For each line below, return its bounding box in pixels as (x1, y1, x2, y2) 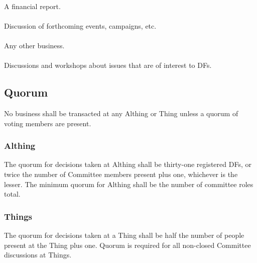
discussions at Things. (4, 249, 72, 260)
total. (4, 189, 21, 199)
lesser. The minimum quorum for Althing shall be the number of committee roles (4, 179, 253, 189)
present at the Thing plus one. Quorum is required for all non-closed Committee (4, 239, 251, 250)
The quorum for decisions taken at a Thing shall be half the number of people (4, 229, 244, 240)
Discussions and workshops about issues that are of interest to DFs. (4, 60, 212, 70)
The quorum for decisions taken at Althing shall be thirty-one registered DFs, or (4, 159, 251, 169)
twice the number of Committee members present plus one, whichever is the (4, 168, 238, 179)
